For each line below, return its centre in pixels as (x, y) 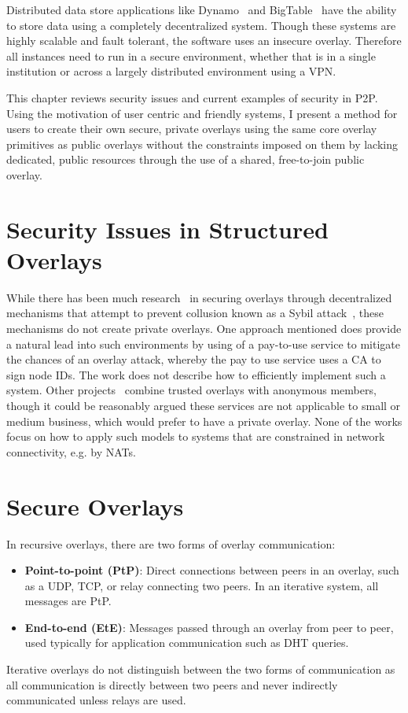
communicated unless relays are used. (96, 700)
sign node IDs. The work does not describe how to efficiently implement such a (196, 374)
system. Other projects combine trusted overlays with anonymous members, (191, 390)
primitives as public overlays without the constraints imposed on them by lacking (202, 144)
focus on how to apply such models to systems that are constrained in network (196, 436)
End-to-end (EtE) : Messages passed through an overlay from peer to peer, (209, 627)
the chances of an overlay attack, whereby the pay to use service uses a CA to (194, 359)
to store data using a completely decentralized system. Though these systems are (201, 25)
